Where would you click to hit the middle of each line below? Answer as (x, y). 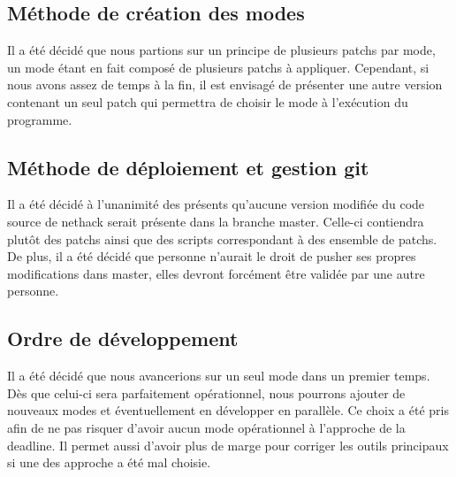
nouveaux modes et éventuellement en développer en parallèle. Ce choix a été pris (228, 410)
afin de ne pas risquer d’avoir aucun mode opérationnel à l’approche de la (206, 427)
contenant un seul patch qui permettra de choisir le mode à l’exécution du (208, 101)
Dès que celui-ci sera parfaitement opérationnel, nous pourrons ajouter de (206, 392)
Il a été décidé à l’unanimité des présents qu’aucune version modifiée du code (216, 204)
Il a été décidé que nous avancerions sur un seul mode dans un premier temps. (219, 376)
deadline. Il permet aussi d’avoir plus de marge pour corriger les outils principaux (228, 445)
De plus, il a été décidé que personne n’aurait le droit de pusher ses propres (212, 256)
